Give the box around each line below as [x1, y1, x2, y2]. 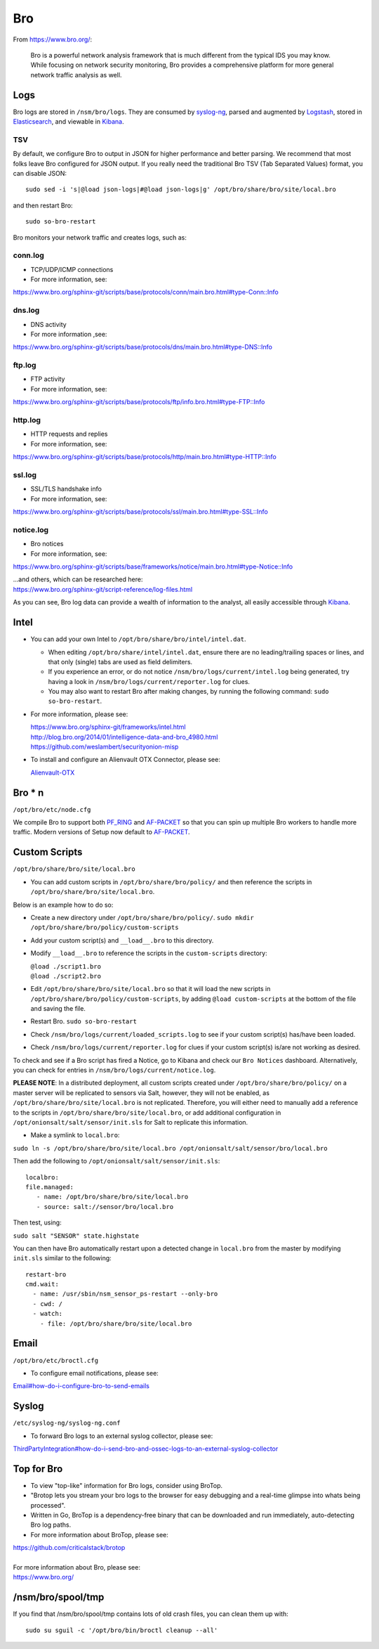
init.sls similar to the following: [13, 1254, 112, 1262]
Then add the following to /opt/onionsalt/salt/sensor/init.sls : [13, 1157, 220, 1165]
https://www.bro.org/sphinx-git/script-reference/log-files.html [13, 585, 193, 593]
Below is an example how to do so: [13, 900, 114, 909]
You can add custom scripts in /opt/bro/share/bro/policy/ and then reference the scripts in [30, 877, 312, 886]
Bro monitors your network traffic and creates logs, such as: [13, 233, 187, 242]
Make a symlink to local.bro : [30, 1131, 120, 1139]
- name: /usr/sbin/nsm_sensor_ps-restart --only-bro [32, 1290, 218, 1298]
